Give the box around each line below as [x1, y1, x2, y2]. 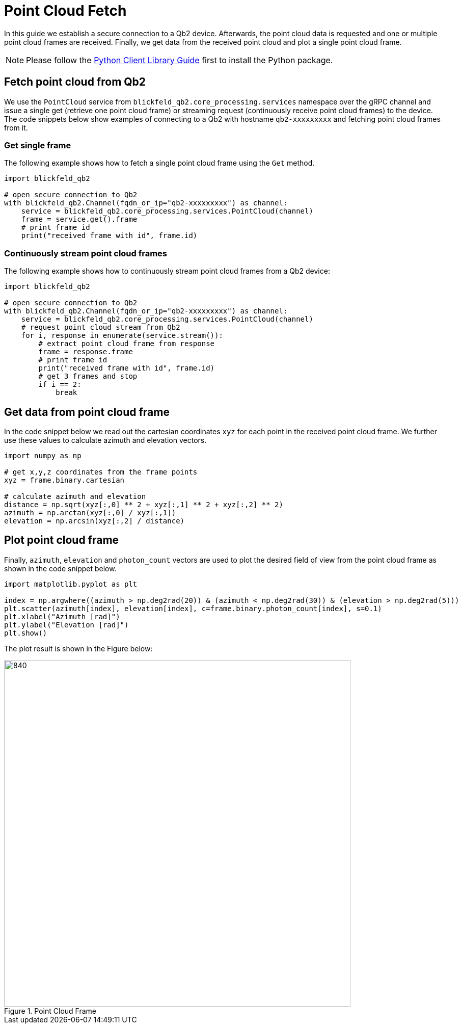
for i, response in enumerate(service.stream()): [21, 331, 223, 340]
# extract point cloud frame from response [38, 339, 215, 348]
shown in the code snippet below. [4, 564, 117, 573]
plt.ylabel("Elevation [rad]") [4, 620, 129, 629]
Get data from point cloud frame [4, 405, 170, 418]
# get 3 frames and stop [38, 372, 138, 381]
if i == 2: [38, 380, 81, 389]
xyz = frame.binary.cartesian [4, 476, 125, 484]
